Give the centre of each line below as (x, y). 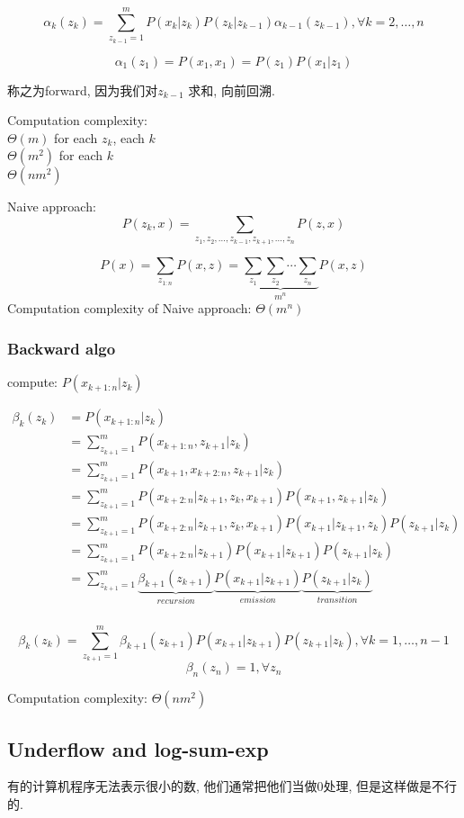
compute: (32, 382)
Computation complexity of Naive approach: (129, 308)
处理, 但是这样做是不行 (390, 786)
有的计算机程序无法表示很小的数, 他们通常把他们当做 (162, 786)
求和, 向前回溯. (232, 90)
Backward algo (62, 348)
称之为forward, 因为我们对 (83, 90)
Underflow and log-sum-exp (138, 748)
